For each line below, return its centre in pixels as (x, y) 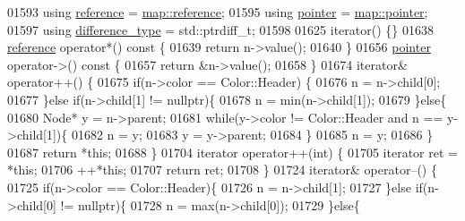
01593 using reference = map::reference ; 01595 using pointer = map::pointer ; (218, 12)
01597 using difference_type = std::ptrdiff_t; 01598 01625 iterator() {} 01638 (220, 29)
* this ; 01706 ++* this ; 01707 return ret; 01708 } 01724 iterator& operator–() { (222, 170)
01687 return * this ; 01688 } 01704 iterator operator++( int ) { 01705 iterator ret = (232, 152)
